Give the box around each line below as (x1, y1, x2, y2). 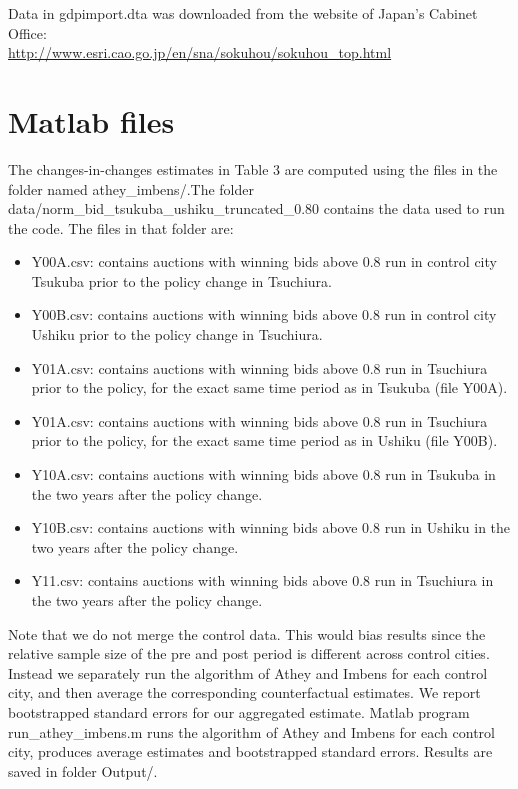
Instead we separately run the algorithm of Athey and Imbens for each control (8, 662, 488, 683)
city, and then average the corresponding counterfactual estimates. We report (8, 682, 481, 703)
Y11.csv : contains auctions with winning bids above (31, 570, 348, 591)
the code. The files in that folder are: (8, 217, 234, 238)
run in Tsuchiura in (374, 570, 494, 591)
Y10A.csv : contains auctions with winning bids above (31, 464, 359, 485)
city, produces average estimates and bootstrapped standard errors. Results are (8, 741, 493, 762)
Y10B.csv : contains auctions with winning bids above (31, 517, 358, 538)
